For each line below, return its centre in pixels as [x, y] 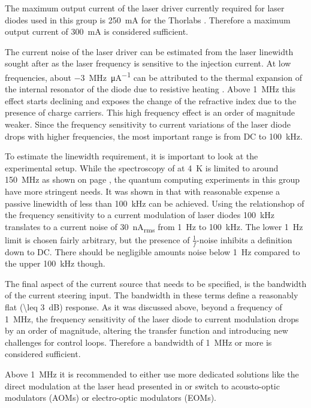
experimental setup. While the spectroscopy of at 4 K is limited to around [142, 167]
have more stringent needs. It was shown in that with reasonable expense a [143, 191]
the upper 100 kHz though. [55, 263]
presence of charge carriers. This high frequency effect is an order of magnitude [150, 112]
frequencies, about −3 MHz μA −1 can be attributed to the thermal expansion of [153, 76]
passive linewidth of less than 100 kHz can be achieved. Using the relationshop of [155, 203]
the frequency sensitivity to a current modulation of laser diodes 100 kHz [140, 215]
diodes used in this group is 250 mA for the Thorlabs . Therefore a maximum [148, 19]
